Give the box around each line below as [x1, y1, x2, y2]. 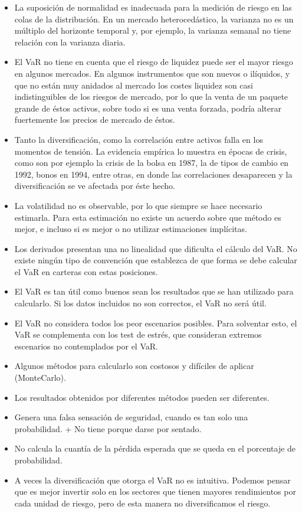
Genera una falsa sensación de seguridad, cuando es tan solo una [14, 411, 248, 423]
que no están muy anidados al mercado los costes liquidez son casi [14, 79, 253, 91]
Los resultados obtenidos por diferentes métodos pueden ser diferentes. [14, 391, 270, 403]
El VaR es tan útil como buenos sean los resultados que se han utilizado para [14, 285, 294, 298]
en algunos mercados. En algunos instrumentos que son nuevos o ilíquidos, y [14, 67, 290, 79]
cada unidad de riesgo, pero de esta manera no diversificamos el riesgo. [14, 496, 271, 509]
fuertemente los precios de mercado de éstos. [14, 113, 175, 126]
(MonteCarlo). [14, 371, 66, 384]
